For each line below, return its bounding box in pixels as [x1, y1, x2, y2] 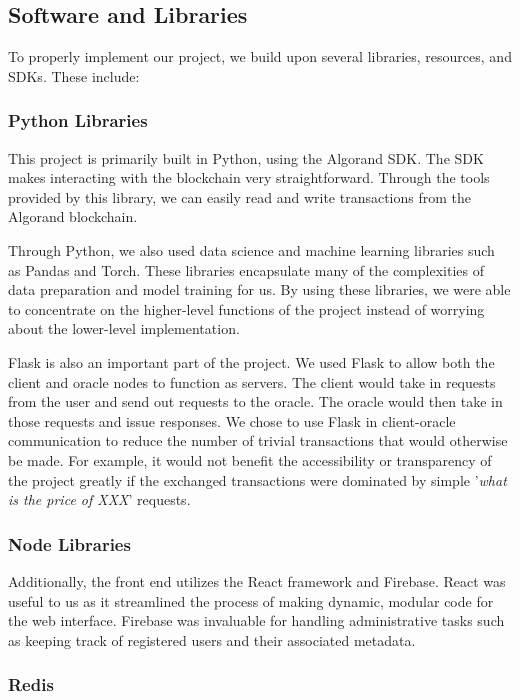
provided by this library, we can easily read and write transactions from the [8, 186, 471, 207]
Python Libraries [8, 108, 148, 133]
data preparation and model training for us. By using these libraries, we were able [8, 279, 511, 300]
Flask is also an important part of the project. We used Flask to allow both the [8, 351, 495, 372]
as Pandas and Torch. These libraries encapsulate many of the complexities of [8, 259, 484, 280]
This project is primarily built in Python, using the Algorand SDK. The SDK [8, 147, 484, 168]
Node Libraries [8, 531, 131, 556]
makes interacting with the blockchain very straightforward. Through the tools [8, 167, 490, 188]
